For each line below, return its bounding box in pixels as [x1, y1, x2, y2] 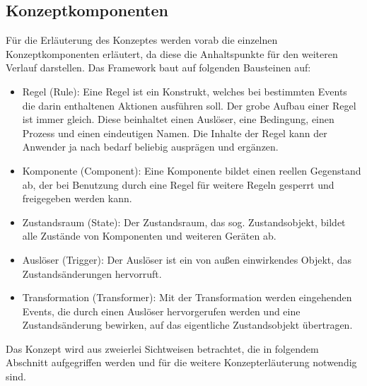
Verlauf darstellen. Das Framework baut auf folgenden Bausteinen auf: [6, 60, 311, 75]
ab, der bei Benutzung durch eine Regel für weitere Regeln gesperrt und [22, 177, 334, 192]
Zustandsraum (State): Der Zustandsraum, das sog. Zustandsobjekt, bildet [22, 214, 346, 229]
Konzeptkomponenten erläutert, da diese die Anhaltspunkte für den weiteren [6, 46, 338, 61]
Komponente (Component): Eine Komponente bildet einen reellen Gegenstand [22, 163, 361, 177]
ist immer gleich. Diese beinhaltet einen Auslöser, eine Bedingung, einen [22, 112, 334, 127]
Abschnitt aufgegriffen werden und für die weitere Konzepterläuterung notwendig [6, 355, 357, 370]
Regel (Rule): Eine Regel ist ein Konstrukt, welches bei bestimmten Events [22, 83, 347, 98]
